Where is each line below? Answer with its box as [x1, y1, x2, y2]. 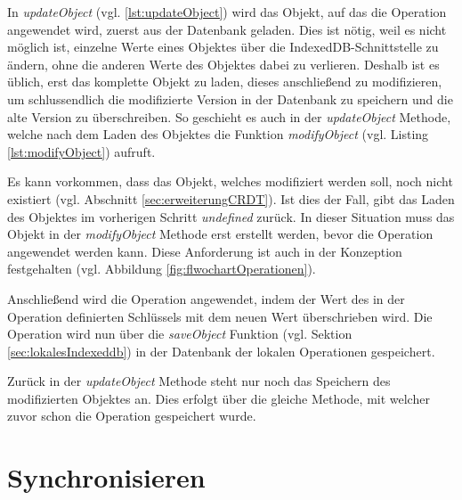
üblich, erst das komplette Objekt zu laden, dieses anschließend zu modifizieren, [7, 72, 442, 91]
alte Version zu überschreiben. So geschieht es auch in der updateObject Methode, [7, 107, 451, 126]
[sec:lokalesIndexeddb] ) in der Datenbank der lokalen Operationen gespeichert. [7, 341, 435, 360]
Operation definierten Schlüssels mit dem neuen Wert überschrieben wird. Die [7, 307, 433, 325]
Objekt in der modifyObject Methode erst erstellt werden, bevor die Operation [7, 225, 434, 243]
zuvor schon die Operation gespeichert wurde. [7, 406, 256, 425]
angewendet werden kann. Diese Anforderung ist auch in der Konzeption [7, 242, 402, 260]
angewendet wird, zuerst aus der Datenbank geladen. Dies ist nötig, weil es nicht [7, 20, 447, 38]
